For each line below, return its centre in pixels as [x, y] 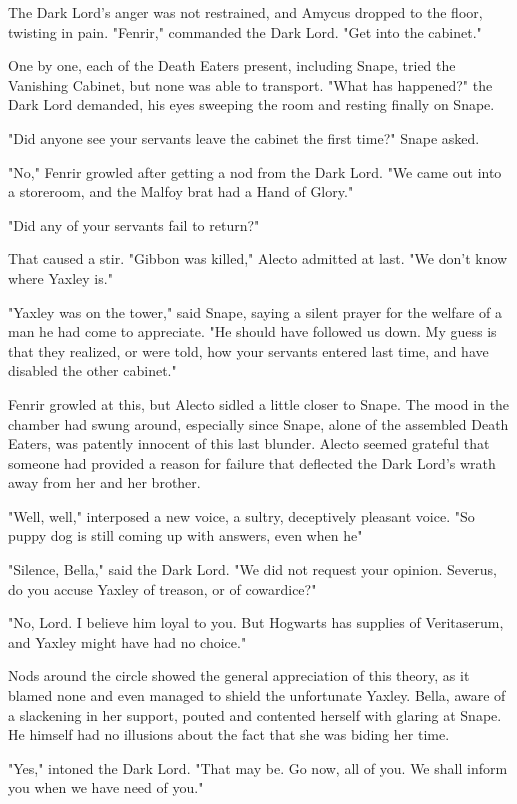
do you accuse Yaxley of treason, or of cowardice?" [162, 588]
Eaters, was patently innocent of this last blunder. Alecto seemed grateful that [249, 443]
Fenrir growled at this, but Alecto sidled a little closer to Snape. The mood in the [259, 403]
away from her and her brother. [104, 482]
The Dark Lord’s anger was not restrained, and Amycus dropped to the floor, [245, 12]
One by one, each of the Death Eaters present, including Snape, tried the [232, 65]
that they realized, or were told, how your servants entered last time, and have [248, 350]
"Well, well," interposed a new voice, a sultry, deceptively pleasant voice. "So [241, 515]
